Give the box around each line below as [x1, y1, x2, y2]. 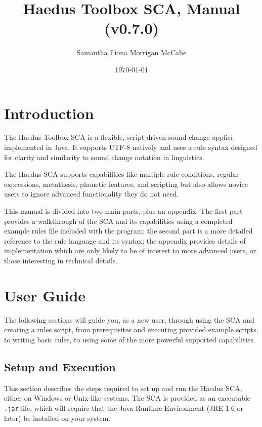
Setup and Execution [4, 359, 116, 374]
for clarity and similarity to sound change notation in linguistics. [4, 151, 204, 162]
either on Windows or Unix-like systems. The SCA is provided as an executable [4, 393, 251, 403]
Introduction [4, 102, 94, 123]
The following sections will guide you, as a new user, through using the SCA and [4, 314, 254, 325]
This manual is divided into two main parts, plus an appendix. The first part [4, 206, 243, 216]
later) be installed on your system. [4, 412, 111, 423]
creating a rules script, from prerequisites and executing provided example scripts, [4, 324, 258, 335]
